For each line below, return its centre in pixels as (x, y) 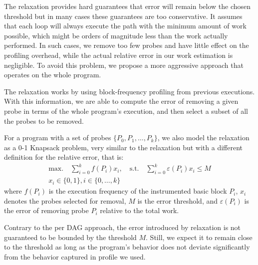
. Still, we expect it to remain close (199, 237)
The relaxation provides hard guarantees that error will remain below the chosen (128, 6)
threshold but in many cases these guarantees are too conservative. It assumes (123, 16)
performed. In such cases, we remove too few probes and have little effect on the (127, 45)
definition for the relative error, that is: (64, 157)
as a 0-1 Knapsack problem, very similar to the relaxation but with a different (123, 147)
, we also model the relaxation (203, 137)
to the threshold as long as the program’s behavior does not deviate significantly (127, 247)
